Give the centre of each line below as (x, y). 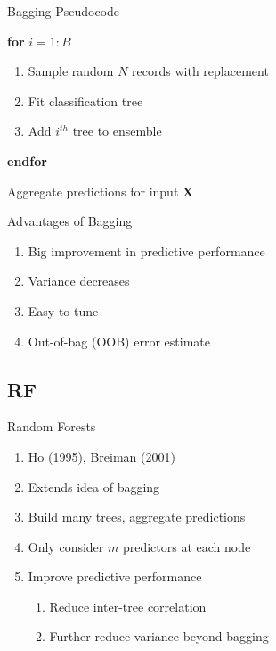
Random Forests (52, 426)
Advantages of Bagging (70, 221)
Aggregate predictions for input (93, 191)
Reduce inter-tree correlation (128, 606)
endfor (27, 160)
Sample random (71, 71)
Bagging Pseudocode (64, 11)
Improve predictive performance (115, 576)
